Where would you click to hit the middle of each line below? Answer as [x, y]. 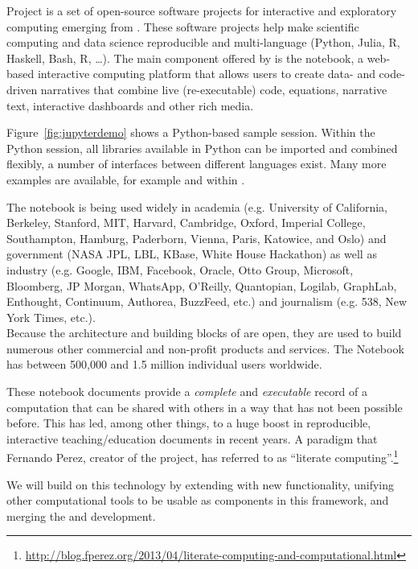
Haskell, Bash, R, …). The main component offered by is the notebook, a [185, 58]
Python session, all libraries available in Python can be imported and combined [202, 148]
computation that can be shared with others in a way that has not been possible [205, 407]
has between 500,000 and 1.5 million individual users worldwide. [164, 364]
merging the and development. [81, 515]
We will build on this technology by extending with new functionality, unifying [201, 484]
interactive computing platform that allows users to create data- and [206, 74]
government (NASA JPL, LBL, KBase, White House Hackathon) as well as [192, 254]
